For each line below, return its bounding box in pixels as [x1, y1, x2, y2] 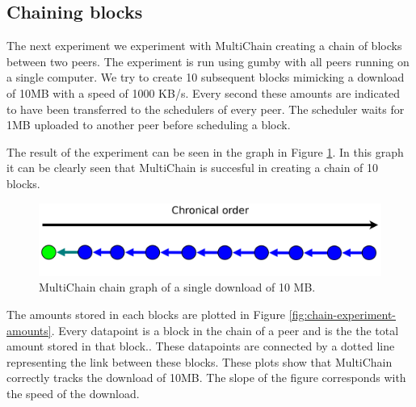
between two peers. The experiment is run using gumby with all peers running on [6, 52, 410, 69]
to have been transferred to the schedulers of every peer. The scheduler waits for [6, 100, 405, 117]
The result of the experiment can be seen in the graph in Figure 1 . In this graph [6, 143, 404, 160]
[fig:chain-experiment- [288, 306, 397, 322]
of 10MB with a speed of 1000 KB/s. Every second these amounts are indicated [6, 84, 401, 101]
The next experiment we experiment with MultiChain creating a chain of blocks [6, 37, 402, 54]
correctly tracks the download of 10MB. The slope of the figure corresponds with [6, 369, 406, 386]
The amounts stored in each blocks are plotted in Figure [6, 306, 286, 322]
